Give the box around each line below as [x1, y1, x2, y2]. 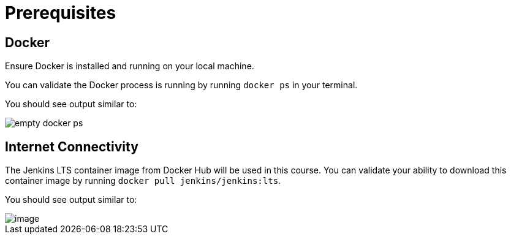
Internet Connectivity [5, 138, 138, 154]
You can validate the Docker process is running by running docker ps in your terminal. [5, 80, 358, 91]
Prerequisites [5, 2, 116, 23]
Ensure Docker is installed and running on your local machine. [5, 61, 254, 72]
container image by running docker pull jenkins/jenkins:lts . [5, 175, 281, 186]
